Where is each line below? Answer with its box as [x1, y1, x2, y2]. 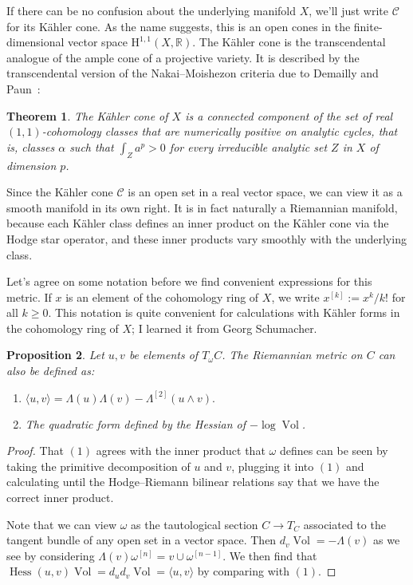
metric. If [6, 288, 52, 305]
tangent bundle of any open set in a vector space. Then [6, 532, 277, 548]
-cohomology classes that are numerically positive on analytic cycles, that [41, 123, 398, 140]
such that [69, 138, 114, 155]
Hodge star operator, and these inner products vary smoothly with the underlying [6, 230, 407, 247]
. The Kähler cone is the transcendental [192, 34, 386, 50]
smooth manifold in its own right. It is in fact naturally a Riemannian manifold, [6, 199, 398, 215]
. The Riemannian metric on [222, 346, 363, 363]
